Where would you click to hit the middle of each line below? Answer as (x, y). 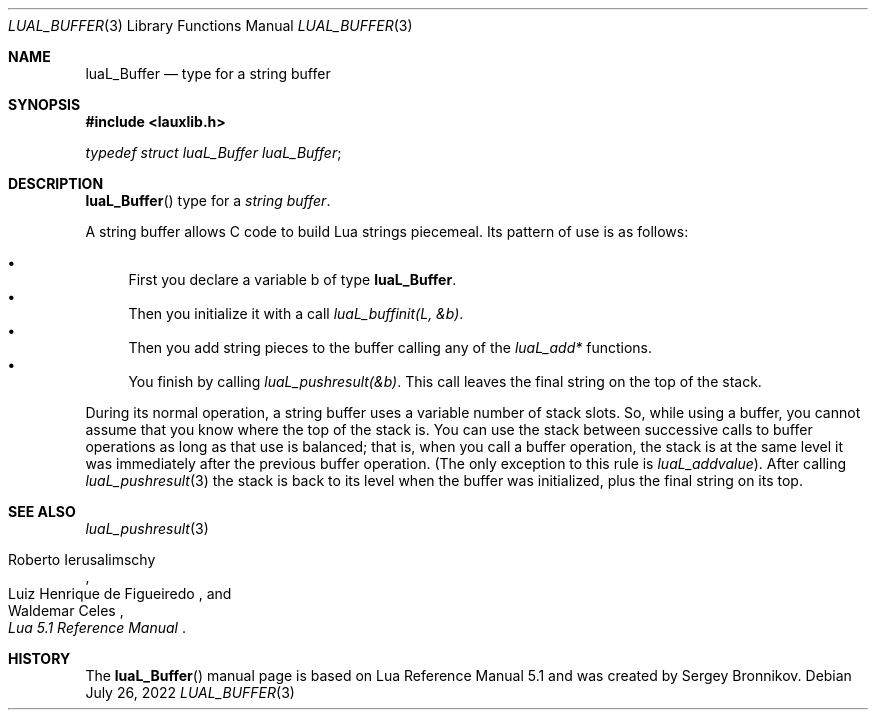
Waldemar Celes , (66, 610)
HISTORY (39, 658)
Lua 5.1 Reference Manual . (97, 627)
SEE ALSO (42, 511)
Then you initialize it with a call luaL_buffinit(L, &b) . (296, 313)
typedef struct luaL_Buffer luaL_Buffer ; (213, 152)
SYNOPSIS (44, 104)
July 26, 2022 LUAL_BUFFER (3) (190, 692)
